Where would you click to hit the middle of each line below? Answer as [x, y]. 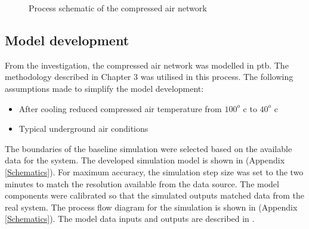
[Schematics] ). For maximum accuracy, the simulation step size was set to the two [154, 171]
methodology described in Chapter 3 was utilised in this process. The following [149, 77]
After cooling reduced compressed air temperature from [120, 108]
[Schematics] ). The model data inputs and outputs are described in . [130, 219]
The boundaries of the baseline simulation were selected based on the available [149, 148]
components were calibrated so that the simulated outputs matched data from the [155, 195]
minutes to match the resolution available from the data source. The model [142, 183]
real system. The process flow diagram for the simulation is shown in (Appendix [151, 207]
